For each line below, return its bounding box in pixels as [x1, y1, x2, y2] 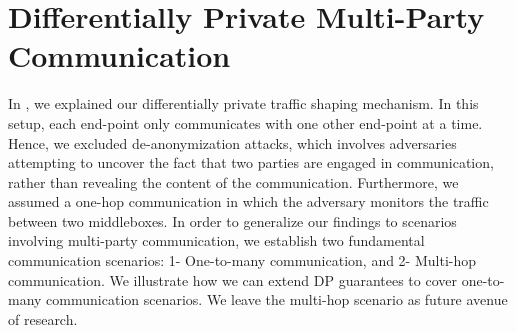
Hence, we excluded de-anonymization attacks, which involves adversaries [8, 132, 457, 153]
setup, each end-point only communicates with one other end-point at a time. [8, 112, 483, 133]
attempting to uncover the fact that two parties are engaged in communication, [8, 152, 494, 173]
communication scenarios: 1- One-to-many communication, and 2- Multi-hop [8, 250, 477, 271]
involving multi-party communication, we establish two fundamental [8, 230, 425, 251]
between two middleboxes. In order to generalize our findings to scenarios [8, 210, 457, 231]
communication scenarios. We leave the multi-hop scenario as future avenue [46, 289, 508, 310]
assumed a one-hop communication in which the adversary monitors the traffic [8, 191, 489, 212]
